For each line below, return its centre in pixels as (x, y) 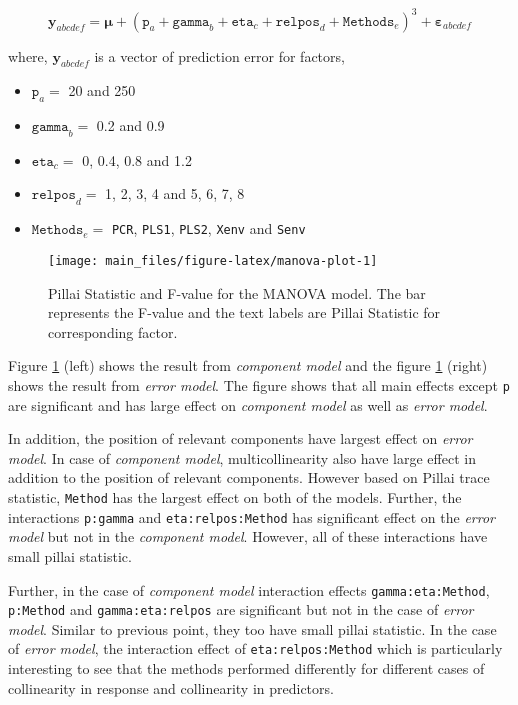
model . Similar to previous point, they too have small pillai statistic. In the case (252, 628)
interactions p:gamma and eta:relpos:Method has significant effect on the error (251, 516)
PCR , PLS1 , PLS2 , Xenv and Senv (208, 228)
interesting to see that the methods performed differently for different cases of (246, 668)
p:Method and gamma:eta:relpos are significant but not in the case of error (241, 609)
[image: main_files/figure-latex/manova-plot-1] (213, 260)
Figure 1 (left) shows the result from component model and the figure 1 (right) (248, 365)
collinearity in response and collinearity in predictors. (171, 687)
